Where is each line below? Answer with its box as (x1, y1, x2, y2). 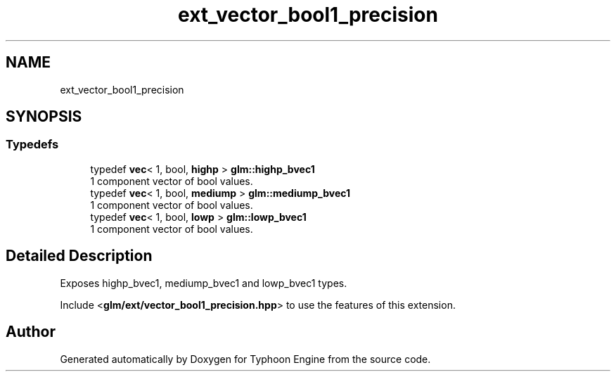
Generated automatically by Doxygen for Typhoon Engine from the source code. (60, 352, 431, 365)
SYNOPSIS (6, 108, 82, 126)
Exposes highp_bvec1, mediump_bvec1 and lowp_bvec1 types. (60, 276, 347, 289)
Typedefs (6, 137, 59, 152)
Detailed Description (6, 247, 153, 265)
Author (6, 323, 56, 341)
